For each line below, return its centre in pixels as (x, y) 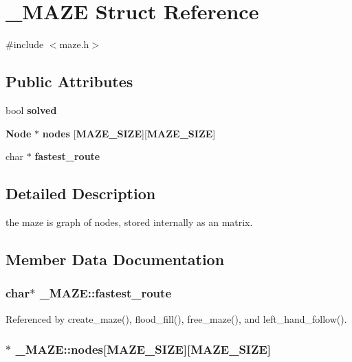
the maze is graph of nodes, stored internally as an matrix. (129, 222)
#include (25, 44)
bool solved (31, 110)
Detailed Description (81, 193)
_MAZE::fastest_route (106, 293)
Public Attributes (69, 81)
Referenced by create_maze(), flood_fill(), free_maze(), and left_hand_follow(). (176, 318)
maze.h (74, 44)
